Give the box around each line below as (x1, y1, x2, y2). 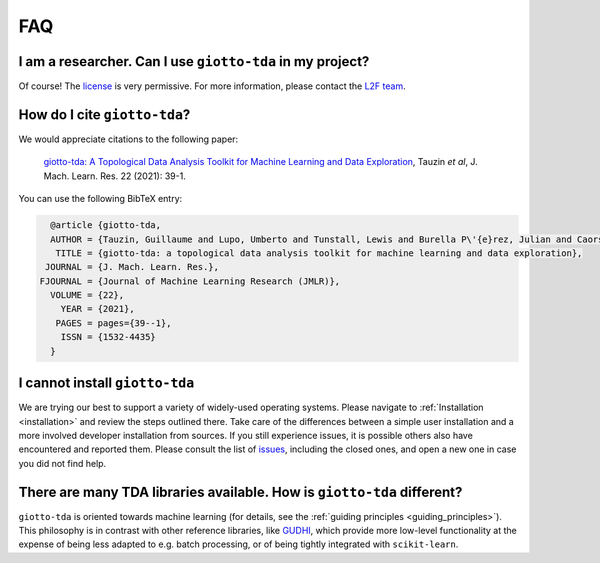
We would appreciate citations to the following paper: (18, 133, 239, 145)
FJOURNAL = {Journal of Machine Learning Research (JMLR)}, (39, 275, 341, 287)
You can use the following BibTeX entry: (18, 193, 183, 205)
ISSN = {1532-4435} (60, 331, 157, 343)
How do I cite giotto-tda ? (18, 106, 191, 123)
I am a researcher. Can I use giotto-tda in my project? (18, 53, 370, 70)
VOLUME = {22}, (50, 290, 125, 301)
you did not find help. (18, 457, 107, 469)
